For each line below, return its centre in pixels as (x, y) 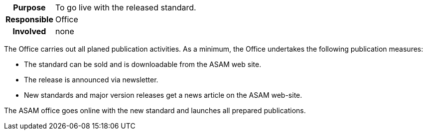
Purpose (29, 7)
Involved (29, 31)
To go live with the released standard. (126, 7)
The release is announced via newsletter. (91, 80)
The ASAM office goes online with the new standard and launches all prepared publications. (155, 110)
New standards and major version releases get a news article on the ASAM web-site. (163, 95)
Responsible (29, 19)
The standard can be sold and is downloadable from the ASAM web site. (143, 64)
